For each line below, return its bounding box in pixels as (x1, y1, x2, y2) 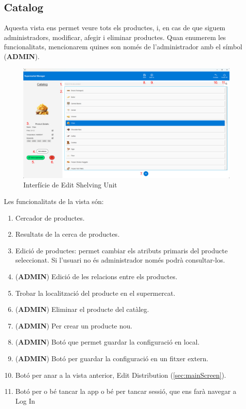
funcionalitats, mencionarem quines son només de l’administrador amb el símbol (4, 41, 243, 52)
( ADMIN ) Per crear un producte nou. (15, 320, 132, 330)
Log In (15, 395, 35, 406)
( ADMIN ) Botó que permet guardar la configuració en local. (15, 337, 200, 347)
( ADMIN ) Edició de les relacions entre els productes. (15, 271, 177, 281)
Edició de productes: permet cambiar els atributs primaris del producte (15, 245, 228, 255)
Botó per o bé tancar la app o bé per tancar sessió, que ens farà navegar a (15, 386, 236, 396)
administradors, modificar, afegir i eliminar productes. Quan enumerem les (4, 32, 226, 42)
